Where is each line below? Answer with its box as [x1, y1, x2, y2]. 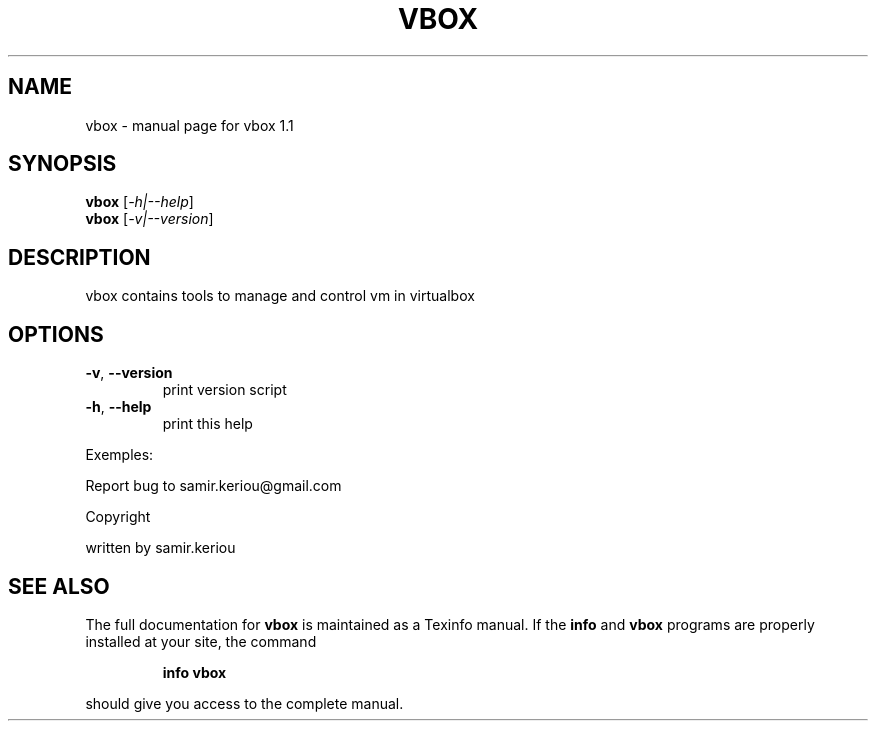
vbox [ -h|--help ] [85, 193, 194, 211]
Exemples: [85, 446, 154, 464]
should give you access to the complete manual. [85, 694, 404, 712]
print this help [162, 415, 253, 433]
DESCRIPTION [8, 244, 151, 270]
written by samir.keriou [85, 539, 236, 557]
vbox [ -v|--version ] [85, 210, 214, 228]
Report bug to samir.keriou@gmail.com [85, 477, 342, 495]
